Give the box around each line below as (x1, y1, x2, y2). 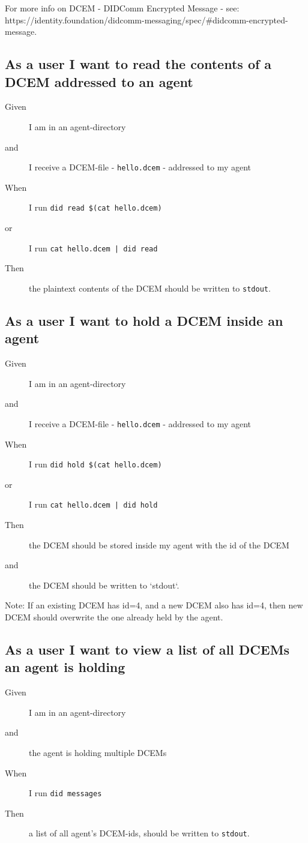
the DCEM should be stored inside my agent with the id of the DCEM (29, 538, 289, 551)
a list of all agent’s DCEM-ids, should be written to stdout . (29, 827, 250, 839)
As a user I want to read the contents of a (5, 55, 272, 73)
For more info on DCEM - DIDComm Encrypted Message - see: (5, 2, 240, 14)
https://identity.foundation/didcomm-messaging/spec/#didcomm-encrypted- (5, 13, 288, 26)
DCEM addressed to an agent (5, 72, 193, 91)
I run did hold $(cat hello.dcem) (29, 458, 162, 470)
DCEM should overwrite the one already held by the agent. (5, 611, 223, 623)
